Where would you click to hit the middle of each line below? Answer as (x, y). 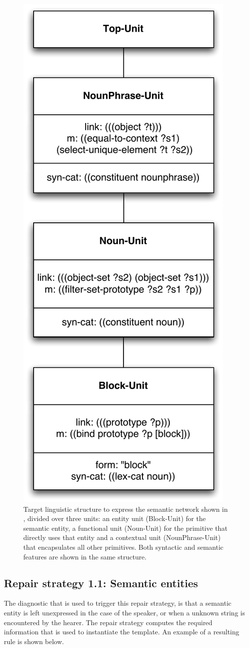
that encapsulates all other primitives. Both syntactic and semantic (124, 547)
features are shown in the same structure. (85, 556)
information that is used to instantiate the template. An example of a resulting (122, 632)
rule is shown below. (34, 641)
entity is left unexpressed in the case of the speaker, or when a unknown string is (124, 612)
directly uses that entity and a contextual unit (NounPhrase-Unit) (122, 537)
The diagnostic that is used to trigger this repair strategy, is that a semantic (118, 603)
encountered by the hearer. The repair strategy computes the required (108, 622)
